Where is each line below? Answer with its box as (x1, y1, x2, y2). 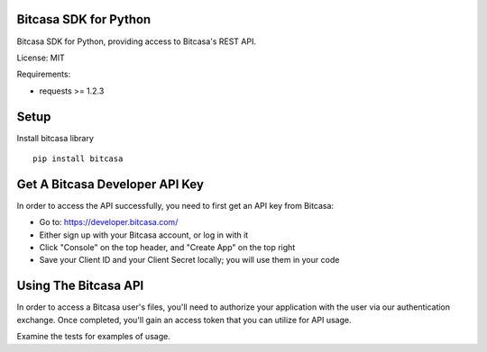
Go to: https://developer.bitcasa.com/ (39, 217, 179, 228)
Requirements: (16, 68, 71, 80)
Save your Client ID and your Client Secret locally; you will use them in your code (39, 255, 340, 266)
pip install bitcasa (32, 153, 124, 164)
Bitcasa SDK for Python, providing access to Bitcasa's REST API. (16, 36, 257, 47)
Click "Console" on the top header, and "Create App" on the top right (39, 242, 296, 253)
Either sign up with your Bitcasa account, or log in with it (39, 230, 249, 240)
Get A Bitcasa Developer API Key (16, 176, 205, 192)
